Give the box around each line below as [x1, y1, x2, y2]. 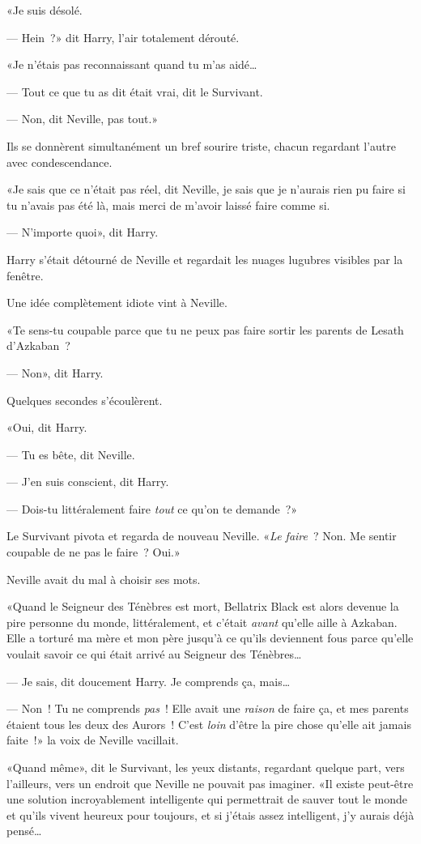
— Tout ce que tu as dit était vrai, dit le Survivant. [6, 83, 263, 100]
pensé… [6, 822, 42, 839]
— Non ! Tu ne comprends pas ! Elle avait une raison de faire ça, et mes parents [6, 700, 409, 717]
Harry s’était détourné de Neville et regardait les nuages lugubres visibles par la [6, 250, 403, 267]
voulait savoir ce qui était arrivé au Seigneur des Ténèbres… [6, 646, 302, 663]
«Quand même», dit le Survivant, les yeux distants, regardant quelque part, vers [6, 759, 405, 775]
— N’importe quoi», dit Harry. [6, 224, 159, 241]
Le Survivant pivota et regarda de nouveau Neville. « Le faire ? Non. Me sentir [6, 527, 397, 544]
